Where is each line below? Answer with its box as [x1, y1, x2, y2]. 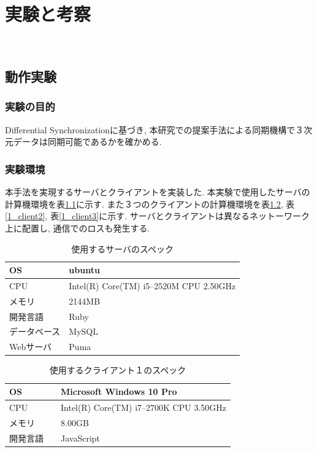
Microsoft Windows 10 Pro [61, 385, 177, 397]
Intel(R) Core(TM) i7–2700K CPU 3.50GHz [61, 400, 227, 413]
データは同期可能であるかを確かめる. [13, 135, 162, 148]
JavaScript [61, 431, 101, 444]
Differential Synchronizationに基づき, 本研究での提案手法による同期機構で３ [5, 123, 304, 136]
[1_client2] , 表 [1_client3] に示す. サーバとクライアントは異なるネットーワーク [5, 209, 310, 222]
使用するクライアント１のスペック [49, 364, 186, 376]
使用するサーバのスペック [71, 242, 174, 255]
